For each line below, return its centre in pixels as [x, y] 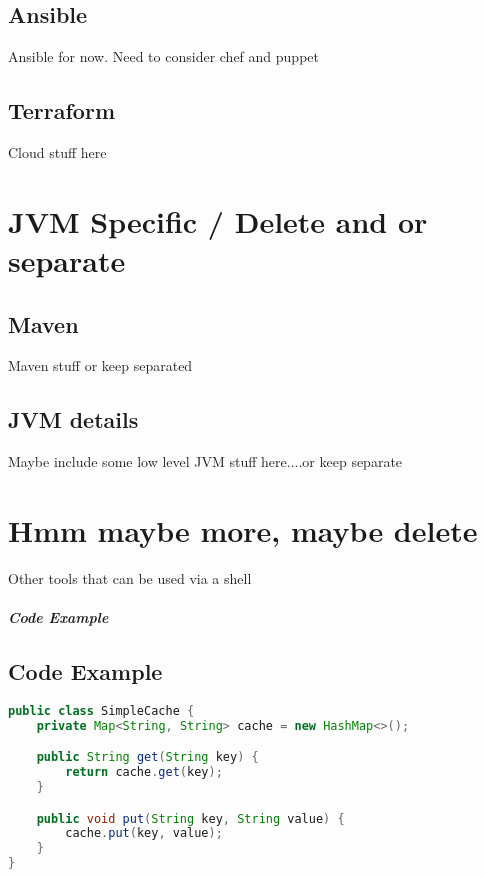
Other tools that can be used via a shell [130, 577]
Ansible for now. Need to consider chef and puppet [163, 56]
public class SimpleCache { [101, 710]
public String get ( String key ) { [147, 757]
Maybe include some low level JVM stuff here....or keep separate [205, 461]
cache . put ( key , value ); [144, 833]
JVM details [73, 419]
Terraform [62, 110]
